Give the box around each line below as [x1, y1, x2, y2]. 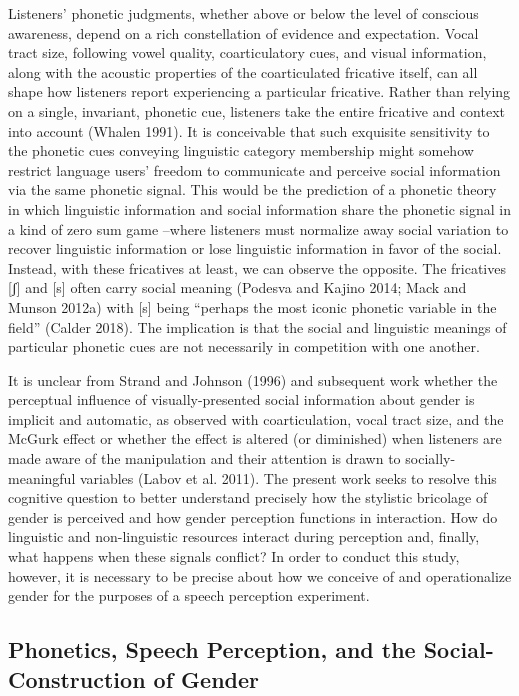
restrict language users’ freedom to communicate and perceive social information [8, 159, 501, 180]
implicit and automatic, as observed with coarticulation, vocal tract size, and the [8, 408, 504, 429]
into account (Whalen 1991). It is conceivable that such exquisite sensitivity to [8, 120, 490, 141]
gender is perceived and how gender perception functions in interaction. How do [8, 506, 498, 527]
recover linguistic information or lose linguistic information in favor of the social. [8, 238, 502, 259]
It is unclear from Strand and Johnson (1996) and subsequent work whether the [8, 369, 498, 390]
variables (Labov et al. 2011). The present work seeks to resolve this [79, 467, 497, 488]
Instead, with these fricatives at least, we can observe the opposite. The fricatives [8, 257, 506, 278]
